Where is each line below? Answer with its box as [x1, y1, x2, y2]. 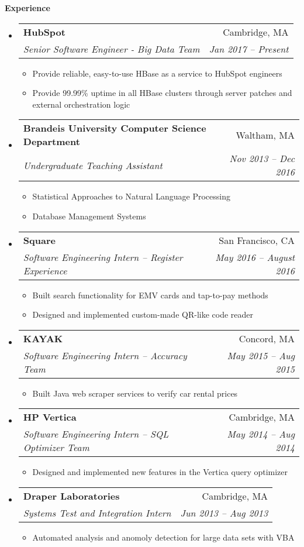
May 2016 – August [215, 250, 295, 264]
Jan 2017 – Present [209, 42, 289, 56]
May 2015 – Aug [227, 348, 295, 362]
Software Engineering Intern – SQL [23, 427, 169, 441]
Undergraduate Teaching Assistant [23, 158, 163, 172]
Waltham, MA [236, 128, 295, 142]
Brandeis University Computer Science [23, 121, 206, 135]
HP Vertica [23, 410, 77, 424]
